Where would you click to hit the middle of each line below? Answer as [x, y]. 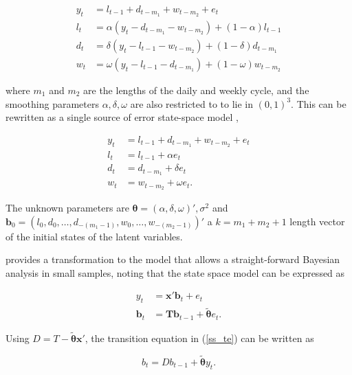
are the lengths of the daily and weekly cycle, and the [196, 90]
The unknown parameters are [67, 207]
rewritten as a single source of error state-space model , [122, 117]
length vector [317, 221]
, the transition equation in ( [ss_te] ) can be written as [199, 338]
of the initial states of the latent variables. [94, 236]
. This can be [319, 103]
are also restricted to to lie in [192, 103]
